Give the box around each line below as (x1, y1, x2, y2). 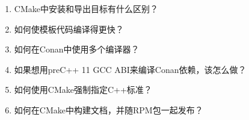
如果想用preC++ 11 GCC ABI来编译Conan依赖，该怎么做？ (14, 63, 247, 75)
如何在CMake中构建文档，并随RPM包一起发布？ (14, 103, 203, 116)
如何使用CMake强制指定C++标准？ (14, 83, 152, 96)
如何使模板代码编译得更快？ (14, 22, 124, 35)
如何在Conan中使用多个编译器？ (14, 43, 140, 55)
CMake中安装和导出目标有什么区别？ (14, 2, 158, 14)
